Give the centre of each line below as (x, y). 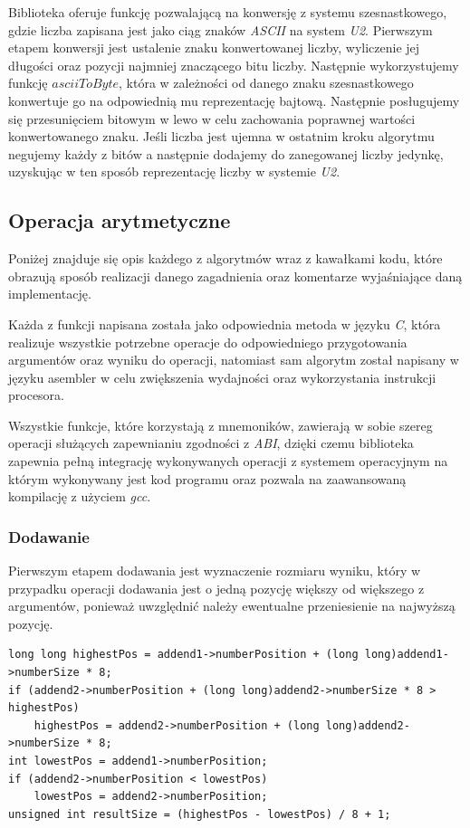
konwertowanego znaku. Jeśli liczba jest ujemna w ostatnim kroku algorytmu (221, 136)
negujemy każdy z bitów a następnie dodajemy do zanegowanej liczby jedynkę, (226, 153)
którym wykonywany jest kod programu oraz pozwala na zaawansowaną (207, 478)
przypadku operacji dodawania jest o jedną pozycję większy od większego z (216, 588)
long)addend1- (407, 655)
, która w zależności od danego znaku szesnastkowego (266, 83)
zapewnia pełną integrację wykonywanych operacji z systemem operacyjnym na (228, 461)
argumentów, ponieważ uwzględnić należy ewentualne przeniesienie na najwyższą (232, 606)
